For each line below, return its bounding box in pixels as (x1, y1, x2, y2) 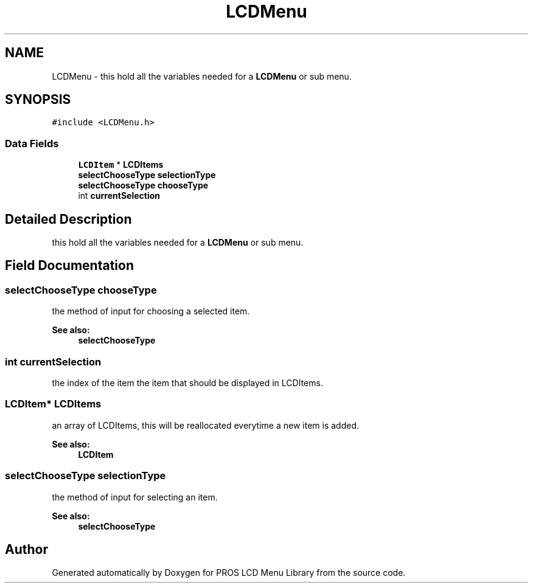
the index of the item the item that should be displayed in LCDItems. (52, 378, 323, 388)
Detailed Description (5, 211, 132, 227)
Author (5, 541, 48, 557)
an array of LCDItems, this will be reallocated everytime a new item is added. (52, 420, 360, 431)
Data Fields (5, 137, 59, 150)
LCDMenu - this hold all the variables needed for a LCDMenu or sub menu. (52, 71, 352, 81)
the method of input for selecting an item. (52, 491, 218, 502)
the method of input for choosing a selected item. (52, 306, 250, 317)
